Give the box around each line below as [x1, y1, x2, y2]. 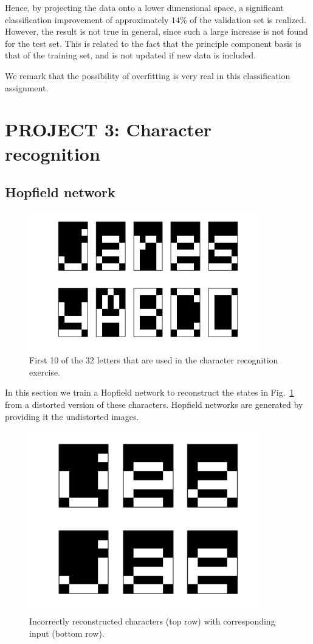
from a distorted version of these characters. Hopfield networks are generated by [5, 398, 303, 411]
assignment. [5, 81, 49, 94]
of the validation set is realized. [190, 13, 306, 26]
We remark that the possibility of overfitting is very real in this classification [5, 69, 291, 82]
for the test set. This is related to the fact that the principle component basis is [5, 37, 301, 49]
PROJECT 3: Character [5, 117, 212, 142]
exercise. [29, 365, 61, 378]
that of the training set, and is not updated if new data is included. [5, 49, 256, 61]
